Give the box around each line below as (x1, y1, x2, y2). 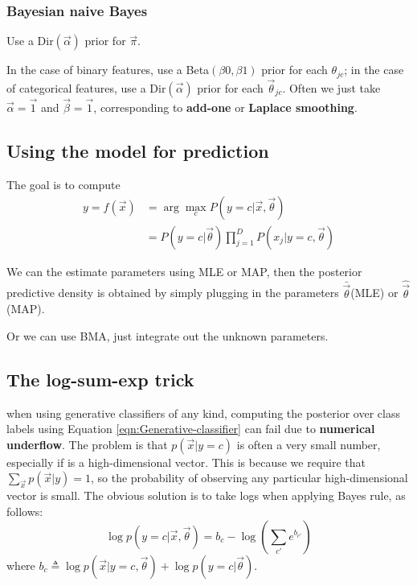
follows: (6, 502, 43, 519)
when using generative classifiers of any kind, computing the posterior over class (6, 404, 400, 421)
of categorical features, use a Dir (6, 79, 166, 96)
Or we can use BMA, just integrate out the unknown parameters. (6, 327, 329, 344)
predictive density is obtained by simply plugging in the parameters (6, 284, 339, 301)
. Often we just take (282, 79, 381, 96)
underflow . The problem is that (6, 435, 168, 452)
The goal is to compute (6, 175, 121, 192)
